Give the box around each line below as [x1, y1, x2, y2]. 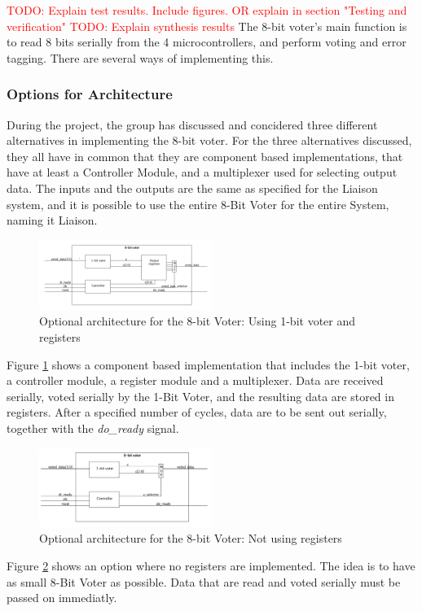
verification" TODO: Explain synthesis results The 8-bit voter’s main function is [7, 17, 407, 34]
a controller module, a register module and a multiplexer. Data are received [7, 372, 384, 389]
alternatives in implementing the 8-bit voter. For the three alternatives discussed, [7, 132, 412, 149]
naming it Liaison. [7, 212, 98, 229]
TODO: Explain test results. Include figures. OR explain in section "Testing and [7, 2, 407, 18]
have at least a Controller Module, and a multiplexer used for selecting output [7, 164, 398, 181]
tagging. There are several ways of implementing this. [7, 49, 274, 66]
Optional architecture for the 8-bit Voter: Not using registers [39, 530, 342, 547]
